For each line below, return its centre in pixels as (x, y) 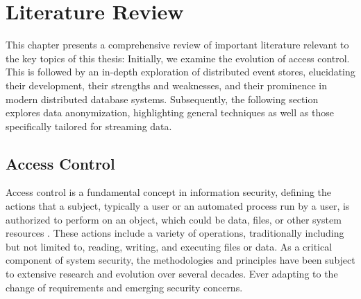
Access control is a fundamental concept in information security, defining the (169, 192)
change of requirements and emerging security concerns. (124, 287)
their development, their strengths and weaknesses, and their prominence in (166, 85)
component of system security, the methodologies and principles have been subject (180, 260)
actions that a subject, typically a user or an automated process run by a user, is (178, 206)
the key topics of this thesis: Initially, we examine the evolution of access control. (178, 58)
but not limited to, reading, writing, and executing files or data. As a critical (169, 246)
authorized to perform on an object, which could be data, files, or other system (174, 219)
